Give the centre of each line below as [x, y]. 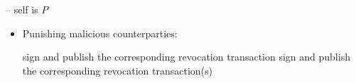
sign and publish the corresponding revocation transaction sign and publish [186, 57]
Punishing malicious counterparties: [100, 33]
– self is [22, 9]
